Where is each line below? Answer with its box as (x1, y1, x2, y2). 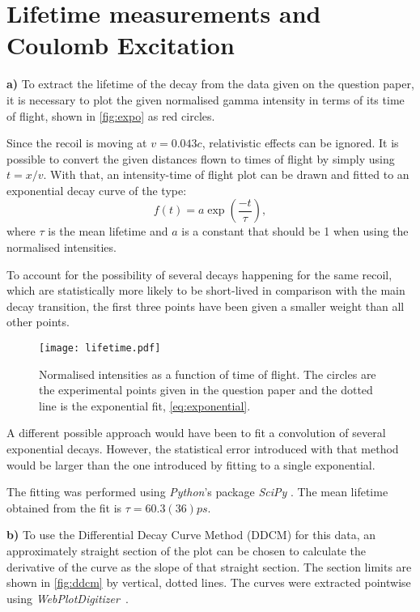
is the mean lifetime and (48, 223, 168, 240)
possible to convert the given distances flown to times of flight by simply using (6, 150, 395, 167)
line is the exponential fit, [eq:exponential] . (39, 397, 251, 414)
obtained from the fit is (6, 499, 122, 516)
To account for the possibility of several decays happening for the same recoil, (6, 266, 392, 283)
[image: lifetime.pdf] (39, 342, 161, 355)
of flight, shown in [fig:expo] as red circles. (6, 107, 215, 124)
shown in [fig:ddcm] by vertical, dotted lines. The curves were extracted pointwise (6, 574, 411, 591)
